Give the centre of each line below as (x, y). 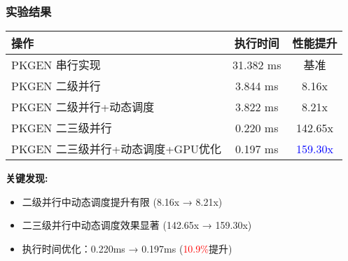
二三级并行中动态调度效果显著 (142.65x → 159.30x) (137, 225)
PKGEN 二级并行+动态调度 (83, 107)
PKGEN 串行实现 (56, 65)
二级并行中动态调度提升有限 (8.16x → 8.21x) (122, 201)
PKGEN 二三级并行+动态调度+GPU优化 (117, 149)
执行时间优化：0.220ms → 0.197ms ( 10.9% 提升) (127, 248)
